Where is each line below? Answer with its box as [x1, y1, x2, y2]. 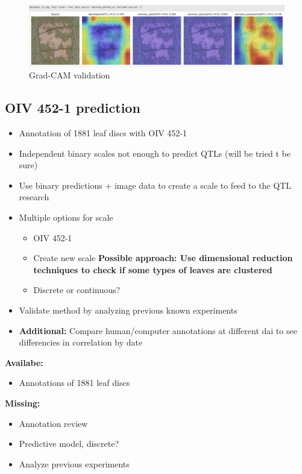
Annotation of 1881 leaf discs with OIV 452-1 [19, 127, 187, 139]
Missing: [5, 396, 40, 409]
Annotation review [19, 417, 88, 429]
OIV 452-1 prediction [5, 98, 140, 117]
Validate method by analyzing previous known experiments [19, 304, 238, 317]
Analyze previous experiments [19, 457, 130, 470]
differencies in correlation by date [19, 336, 143, 349]
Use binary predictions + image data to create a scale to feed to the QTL [19, 179, 292, 191]
